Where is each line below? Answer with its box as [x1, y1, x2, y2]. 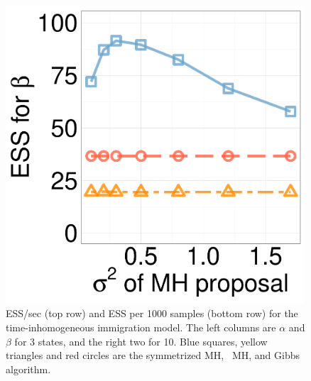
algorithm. [6, 361, 51, 376]
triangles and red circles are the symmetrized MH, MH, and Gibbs [6, 348, 300, 363]
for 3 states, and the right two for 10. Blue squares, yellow [14, 333, 268, 348]
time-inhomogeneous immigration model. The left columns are [6, 319, 276, 334]
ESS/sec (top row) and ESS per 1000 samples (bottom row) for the [6, 306, 298, 321]
